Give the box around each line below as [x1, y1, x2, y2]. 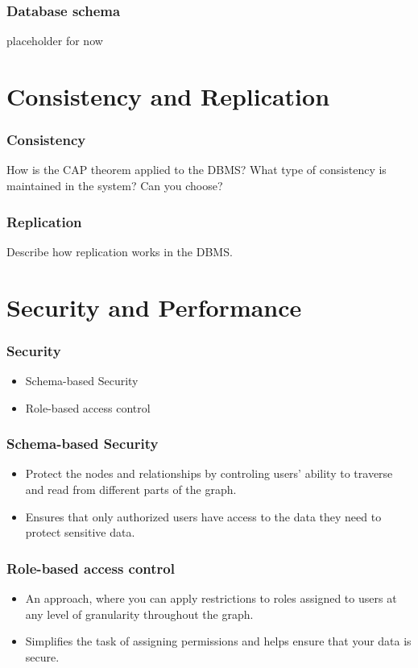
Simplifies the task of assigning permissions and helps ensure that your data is [25, 633, 412, 649]
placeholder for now [6, 32, 103, 49]
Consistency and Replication [6, 80, 330, 112]
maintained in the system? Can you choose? [6, 177, 223, 193]
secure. [25, 648, 60, 665]
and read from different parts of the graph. [25, 481, 237, 497]
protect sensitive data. [25, 524, 135, 541]
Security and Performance [6, 290, 302, 323]
